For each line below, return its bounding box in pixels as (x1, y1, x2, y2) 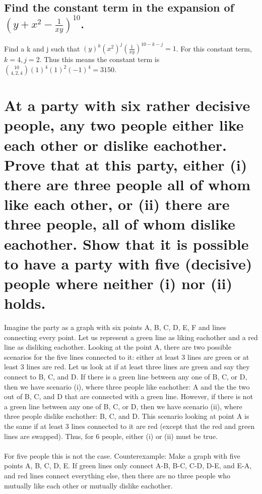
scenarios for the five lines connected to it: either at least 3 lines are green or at (4, 351, 249, 362)
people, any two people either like (4, 115, 244, 135)
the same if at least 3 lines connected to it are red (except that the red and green (4, 420, 255, 431)
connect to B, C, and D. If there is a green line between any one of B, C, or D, (4, 371, 247, 382)
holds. (4, 293, 46, 313)
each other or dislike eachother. (4, 134, 227, 155)
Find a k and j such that (4, 43, 80, 53)
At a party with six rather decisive (4, 95, 250, 116)
